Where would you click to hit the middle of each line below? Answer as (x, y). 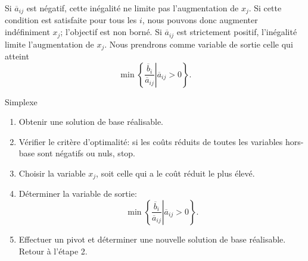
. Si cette (265, 8)
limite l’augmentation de (49, 44)
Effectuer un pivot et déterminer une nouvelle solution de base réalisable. (152, 239)
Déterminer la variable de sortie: (78, 194)
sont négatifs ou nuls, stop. (86, 153)
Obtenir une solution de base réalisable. (91, 122)
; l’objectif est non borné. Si (111, 32)
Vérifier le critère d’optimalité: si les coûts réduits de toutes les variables (151, 141)
